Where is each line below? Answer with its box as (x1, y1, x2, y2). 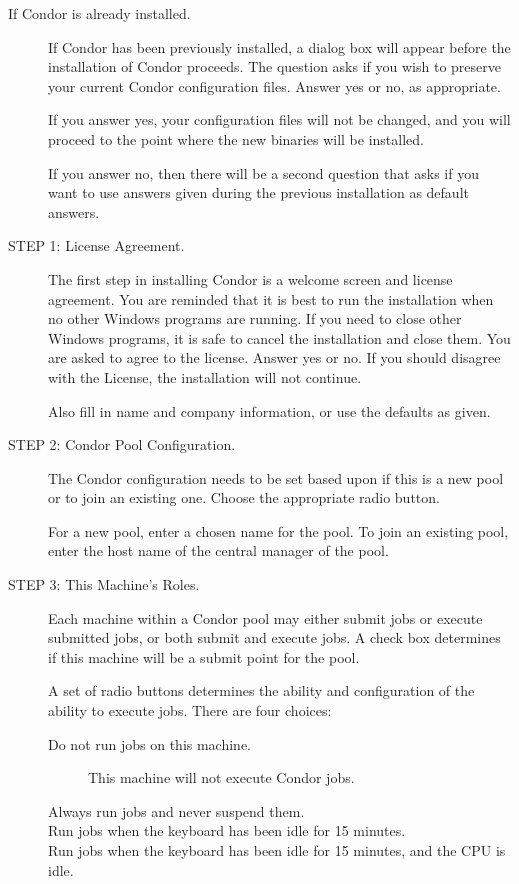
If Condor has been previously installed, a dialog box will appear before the (48, 36, 511, 57)
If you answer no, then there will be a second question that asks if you (48, 162, 479, 183)
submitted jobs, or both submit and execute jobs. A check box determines (48, 627, 501, 648)
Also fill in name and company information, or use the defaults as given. (48, 400, 491, 421)
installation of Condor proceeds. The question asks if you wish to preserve (48, 56, 501, 77)
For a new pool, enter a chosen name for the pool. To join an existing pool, (48, 520, 509, 541)
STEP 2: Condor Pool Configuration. (8, 434, 236, 455)
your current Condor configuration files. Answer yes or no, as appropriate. (48, 75, 501, 96)
